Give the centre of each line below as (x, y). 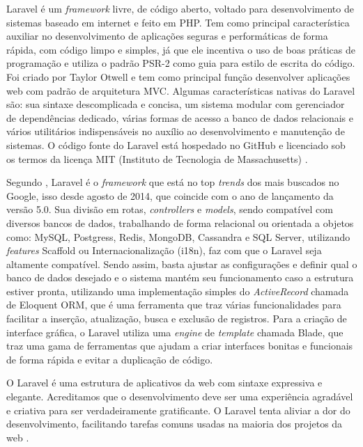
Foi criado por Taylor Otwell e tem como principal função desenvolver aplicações (178, 76)
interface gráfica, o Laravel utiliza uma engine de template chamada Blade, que (175, 332)
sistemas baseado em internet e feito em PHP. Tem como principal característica (178, 22)
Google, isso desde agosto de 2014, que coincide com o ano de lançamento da (170, 195)
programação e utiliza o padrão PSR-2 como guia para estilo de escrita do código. (181, 63)
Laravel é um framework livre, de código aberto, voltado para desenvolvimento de (180, 8)
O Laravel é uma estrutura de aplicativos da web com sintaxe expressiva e (164, 383)
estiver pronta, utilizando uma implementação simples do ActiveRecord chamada (178, 291)
